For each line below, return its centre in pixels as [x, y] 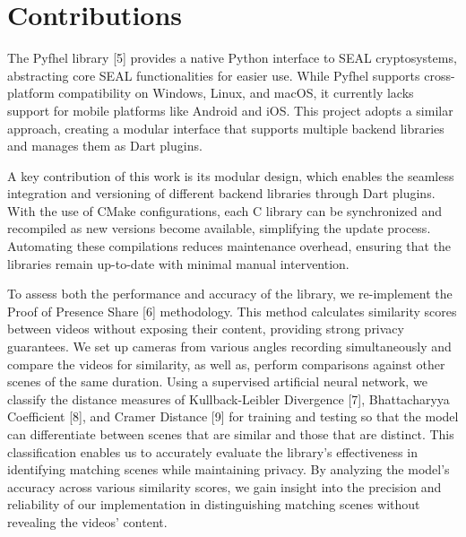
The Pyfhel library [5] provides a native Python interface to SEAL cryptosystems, [232, 58]
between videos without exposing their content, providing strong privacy [206, 329]
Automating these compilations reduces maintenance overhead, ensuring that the [229, 246]
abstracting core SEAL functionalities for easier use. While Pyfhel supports [214, 75]
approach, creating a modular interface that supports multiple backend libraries [226, 128]
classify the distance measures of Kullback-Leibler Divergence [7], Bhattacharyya [229, 398]
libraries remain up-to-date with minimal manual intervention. [178, 263]
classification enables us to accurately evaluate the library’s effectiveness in [212, 451]
